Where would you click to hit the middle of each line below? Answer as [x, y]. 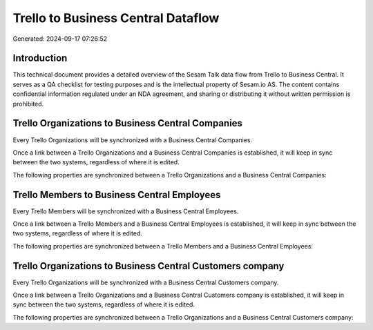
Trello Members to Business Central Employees [117, 194]
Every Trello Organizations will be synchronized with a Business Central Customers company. [146, 282]
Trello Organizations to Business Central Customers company [149, 266]
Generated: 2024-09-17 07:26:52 [60, 39]
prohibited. [28, 104]
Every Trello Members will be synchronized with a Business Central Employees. [126, 211]
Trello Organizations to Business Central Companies [128, 123]
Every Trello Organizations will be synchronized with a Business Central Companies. [132, 140]
